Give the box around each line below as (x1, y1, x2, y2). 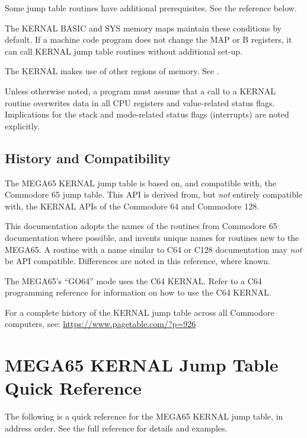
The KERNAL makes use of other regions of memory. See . (5, 65, 219, 77)
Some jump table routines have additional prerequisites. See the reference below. (5, 2, 297, 14)
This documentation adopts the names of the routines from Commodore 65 (5, 220, 277, 232)
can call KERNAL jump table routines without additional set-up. (5, 45, 242, 57)
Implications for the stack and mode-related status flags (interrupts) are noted (5, 108, 289, 120)
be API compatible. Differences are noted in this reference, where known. (5, 255, 270, 267)
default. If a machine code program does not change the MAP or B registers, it (5, 33, 292, 46)
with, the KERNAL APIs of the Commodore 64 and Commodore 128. (5, 199, 260, 212)
